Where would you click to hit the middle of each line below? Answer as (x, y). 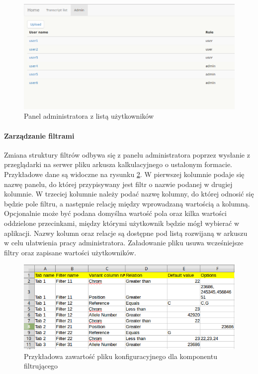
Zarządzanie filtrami (39, 135)
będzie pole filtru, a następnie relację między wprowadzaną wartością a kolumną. (127, 203)
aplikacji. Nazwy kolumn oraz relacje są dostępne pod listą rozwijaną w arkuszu (126, 233)
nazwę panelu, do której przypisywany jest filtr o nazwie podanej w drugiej (118, 184)
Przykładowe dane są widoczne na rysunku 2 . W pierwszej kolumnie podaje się (124, 174)
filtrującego (41, 366)
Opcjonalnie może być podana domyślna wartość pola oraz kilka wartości (115, 213)
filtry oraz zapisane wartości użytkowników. (70, 252)
